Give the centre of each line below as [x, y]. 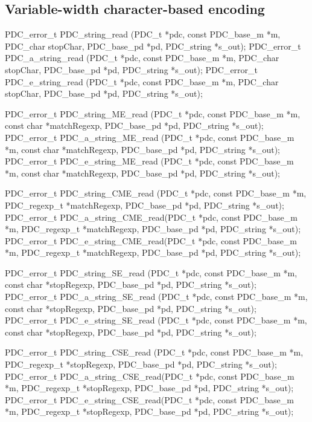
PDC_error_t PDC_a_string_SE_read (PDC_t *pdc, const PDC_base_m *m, [156, 297]
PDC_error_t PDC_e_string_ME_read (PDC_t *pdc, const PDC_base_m [149, 161]
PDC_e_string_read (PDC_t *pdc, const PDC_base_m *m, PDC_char [142, 81]
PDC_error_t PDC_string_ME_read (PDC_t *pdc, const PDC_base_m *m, [153, 113]
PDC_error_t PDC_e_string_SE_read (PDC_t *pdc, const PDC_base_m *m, [156, 320]
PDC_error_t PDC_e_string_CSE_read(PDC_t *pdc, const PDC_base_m [149, 399]
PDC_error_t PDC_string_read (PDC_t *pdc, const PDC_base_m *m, [143, 34]
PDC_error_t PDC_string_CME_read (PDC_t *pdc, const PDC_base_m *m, [156, 193]
